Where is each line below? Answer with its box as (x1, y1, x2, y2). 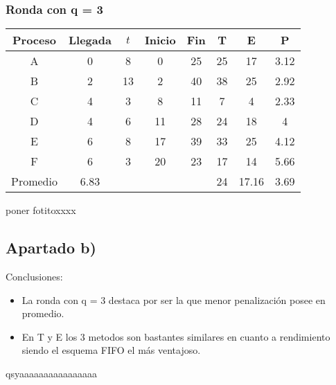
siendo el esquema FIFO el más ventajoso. (21, 343, 201, 357)
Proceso (12, 32, 56, 48)
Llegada (68, 32, 112, 48)
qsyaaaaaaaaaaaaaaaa (6, 366, 97, 380)
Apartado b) (6, 237, 96, 258)
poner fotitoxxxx (6, 203, 76, 217)
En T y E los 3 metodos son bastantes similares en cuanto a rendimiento (21, 329, 330, 343)
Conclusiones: (6, 269, 63, 284)
